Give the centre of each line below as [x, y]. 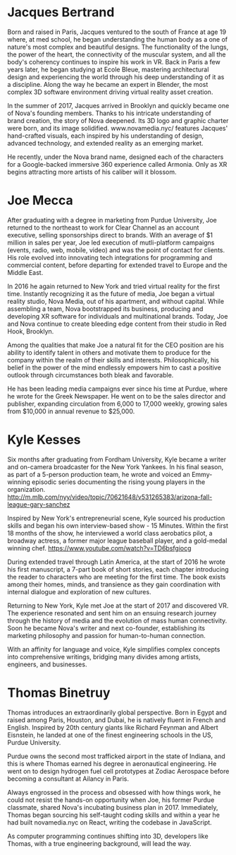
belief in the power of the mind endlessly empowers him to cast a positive [114, 367]
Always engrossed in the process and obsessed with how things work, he [114, 792]
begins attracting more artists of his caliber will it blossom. [92, 172]
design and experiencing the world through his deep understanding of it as [116, 77]
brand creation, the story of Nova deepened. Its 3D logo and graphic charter [118, 120]
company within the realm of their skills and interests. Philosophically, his [113, 360]
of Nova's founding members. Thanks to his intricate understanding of [109, 113]
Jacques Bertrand [61, 12]
